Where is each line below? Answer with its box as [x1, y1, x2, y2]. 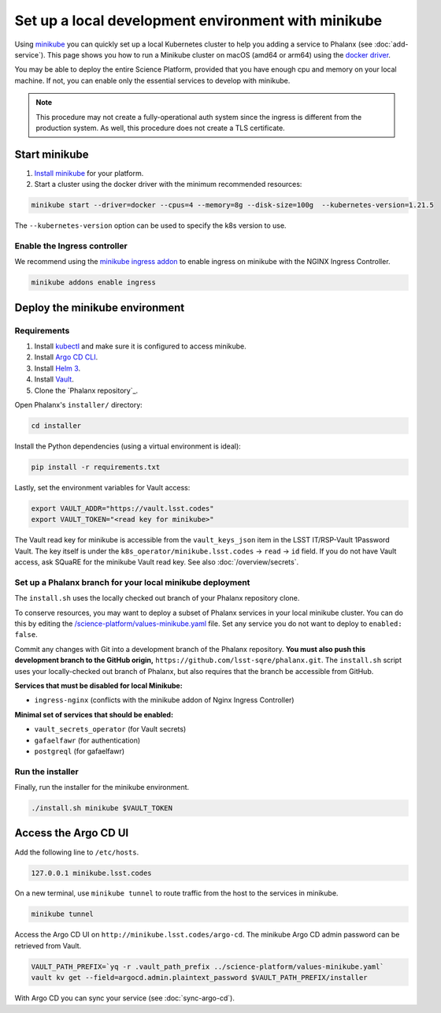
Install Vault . [34, 374, 74, 384]
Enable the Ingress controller [14, 240, 128, 251]
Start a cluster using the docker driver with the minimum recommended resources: [34, 180, 302, 189]
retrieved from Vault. [14, 940, 82, 950]
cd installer [31, 421, 82, 430]
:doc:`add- [374, 39, 409, 49]
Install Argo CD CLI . [34, 352, 98, 362]
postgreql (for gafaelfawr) [34, 746, 125, 756]
